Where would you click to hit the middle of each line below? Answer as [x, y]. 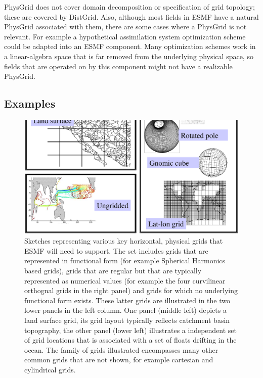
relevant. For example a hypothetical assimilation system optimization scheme [125, 36]
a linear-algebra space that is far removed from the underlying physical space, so [129, 56]
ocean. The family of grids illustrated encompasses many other [121, 349]
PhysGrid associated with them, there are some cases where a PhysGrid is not [125, 27]
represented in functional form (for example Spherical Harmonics [125, 261]
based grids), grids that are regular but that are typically [113, 270]
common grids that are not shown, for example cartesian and [119, 360]
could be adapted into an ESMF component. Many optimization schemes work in [130, 46]
